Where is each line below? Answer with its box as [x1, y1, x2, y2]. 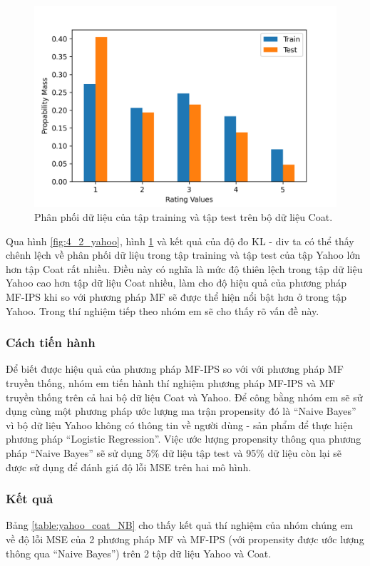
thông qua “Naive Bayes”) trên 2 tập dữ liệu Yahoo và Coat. [6, 545, 272, 560]
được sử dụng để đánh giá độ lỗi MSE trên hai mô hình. [6, 459, 252, 474]
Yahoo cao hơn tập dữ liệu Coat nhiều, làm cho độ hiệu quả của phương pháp [6, 275, 347, 290]
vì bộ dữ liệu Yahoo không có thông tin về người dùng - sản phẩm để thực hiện [6, 417, 354, 432]
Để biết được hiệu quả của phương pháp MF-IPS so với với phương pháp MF [6, 361, 344, 376]
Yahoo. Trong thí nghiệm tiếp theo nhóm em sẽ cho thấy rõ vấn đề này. [6, 303, 319, 318]
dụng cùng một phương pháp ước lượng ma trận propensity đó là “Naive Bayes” [6, 403, 356, 418]
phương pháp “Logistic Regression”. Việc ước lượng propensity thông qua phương [6, 431, 361, 446]
